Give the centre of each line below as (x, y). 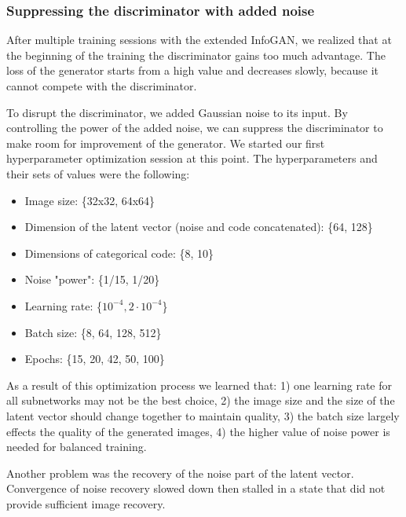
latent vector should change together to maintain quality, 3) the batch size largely (203, 415)
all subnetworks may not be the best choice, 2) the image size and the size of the (201, 400)
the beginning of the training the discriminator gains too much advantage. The (196, 55)
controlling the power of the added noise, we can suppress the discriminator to (195, 128)
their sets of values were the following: (98, 173)
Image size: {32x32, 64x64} (90, 200)
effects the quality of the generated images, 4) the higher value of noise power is (198, 431)
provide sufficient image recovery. (86, 503)
